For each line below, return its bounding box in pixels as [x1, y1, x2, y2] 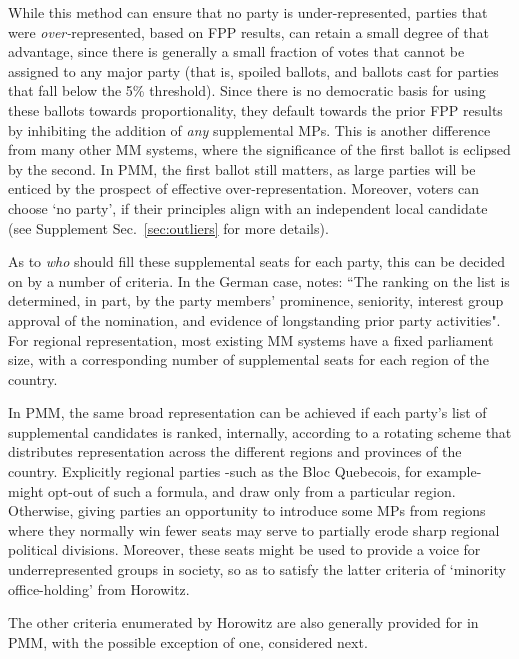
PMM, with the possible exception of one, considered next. [8, 631, 368, 652]
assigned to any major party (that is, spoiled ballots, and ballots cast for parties [8, 60, 499, 81]
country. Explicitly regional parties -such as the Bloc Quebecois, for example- [8, 461, 482, 482]
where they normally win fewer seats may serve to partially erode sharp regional [8, 519, 500, 540]
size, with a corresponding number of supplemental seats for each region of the [8, 349, 489, 370]
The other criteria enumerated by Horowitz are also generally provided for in [8, 612, 479, 633]
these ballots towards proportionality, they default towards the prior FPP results [8, 99, 503, 120]
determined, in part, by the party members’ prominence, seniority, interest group [8, 290, 504, 311]
